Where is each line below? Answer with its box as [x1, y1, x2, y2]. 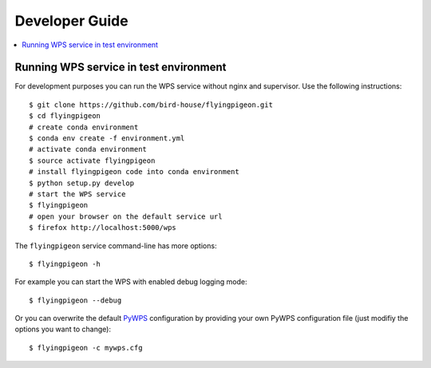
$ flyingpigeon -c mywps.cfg [29, 343, 143, 352]
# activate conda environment [29, 144, 148, 154]
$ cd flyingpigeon [29, 112, 101, 121]
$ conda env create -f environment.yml [29, 134, 185, 143]
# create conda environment [29, 122, 139, 132]
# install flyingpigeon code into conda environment [29, 168, 239, 176]
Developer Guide [14, 12, 129, 30]
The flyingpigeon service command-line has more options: [14, 240, 217, 251]
